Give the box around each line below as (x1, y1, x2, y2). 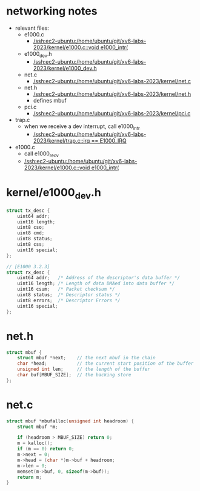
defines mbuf (33, 97, 67, 104)
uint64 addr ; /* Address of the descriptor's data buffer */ (17, 275, 181, 281)
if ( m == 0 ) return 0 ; (17, 446, 75, 452)
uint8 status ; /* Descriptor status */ (17, 292, 121, 298)
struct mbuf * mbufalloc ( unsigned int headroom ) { (6, 418, 135, 424)
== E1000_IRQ (91, 137, 127, 144)
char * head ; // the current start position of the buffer (17, 361, 194, 367)
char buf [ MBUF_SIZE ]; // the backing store (17, 372, 132, 378)
